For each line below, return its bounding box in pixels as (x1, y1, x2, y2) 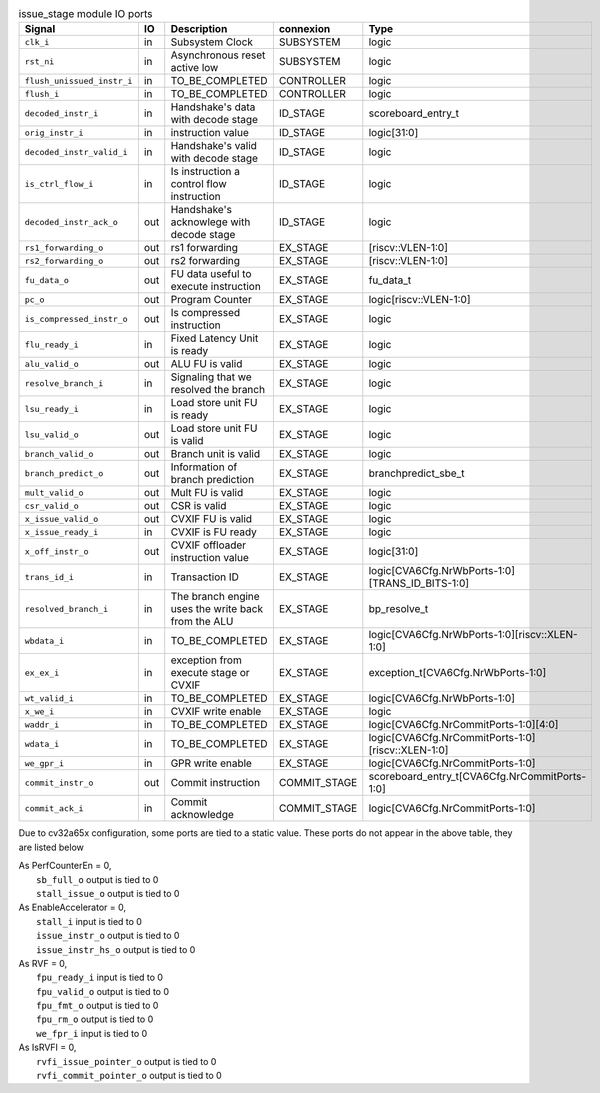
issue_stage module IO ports (18, 7, 154, 21)
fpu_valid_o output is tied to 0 (36, 985, 170, 997)
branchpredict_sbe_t (368, 466, 465, 480)
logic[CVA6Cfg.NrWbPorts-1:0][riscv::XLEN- (368, 628, 579, 642)
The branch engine (170, 590, 260, 604)
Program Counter (170, 293, 252, 307)
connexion (278, 22, 331, 36)
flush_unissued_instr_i (24, 75, 133, 86)
